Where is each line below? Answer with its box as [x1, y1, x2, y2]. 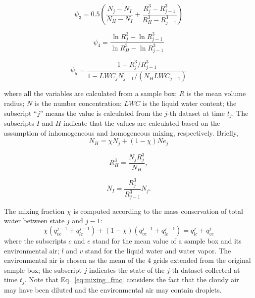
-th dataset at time [167, 107, 225, 118]
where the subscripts [4, 235, 66, 246]
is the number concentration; [34, 98, 122, 108]
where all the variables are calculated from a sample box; [4, 88, 177, 99]
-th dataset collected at [169, 264, 240, 275]
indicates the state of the [89, 264, 165, 275]
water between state [4, 215, 65, 226]
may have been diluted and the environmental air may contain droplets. [4, 284, 222, 295]
